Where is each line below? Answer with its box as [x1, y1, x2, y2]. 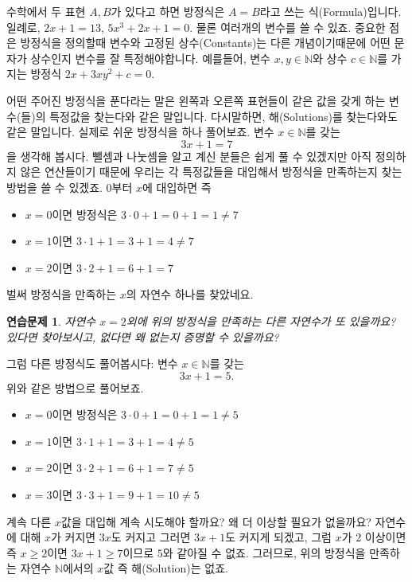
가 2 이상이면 [341, 529, 406, 545]
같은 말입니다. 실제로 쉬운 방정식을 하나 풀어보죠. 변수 [6, 123, 274, 140]
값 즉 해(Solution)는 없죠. [103, 560, 228, 576]
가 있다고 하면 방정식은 [111, 3, 225, 19]
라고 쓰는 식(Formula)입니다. [259, 3, 402, 19]
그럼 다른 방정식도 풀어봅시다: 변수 [6, 355, 178, 372]
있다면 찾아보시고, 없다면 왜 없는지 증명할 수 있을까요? [6, 328, 279, 345]
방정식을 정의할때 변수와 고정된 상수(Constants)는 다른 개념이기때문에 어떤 [20, 34, 391, 51]
